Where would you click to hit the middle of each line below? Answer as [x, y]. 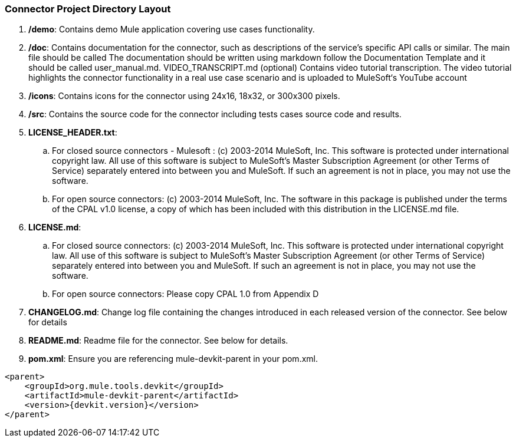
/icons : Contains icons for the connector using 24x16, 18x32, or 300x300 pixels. [184, 96]
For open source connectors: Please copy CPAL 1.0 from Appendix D [185, 294]
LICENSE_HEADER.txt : [73, 133]
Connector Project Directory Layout [88, 9]
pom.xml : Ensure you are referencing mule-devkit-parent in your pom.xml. [173, 359]
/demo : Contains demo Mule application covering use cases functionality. [172, 29]
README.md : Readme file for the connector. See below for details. [158, 341]
